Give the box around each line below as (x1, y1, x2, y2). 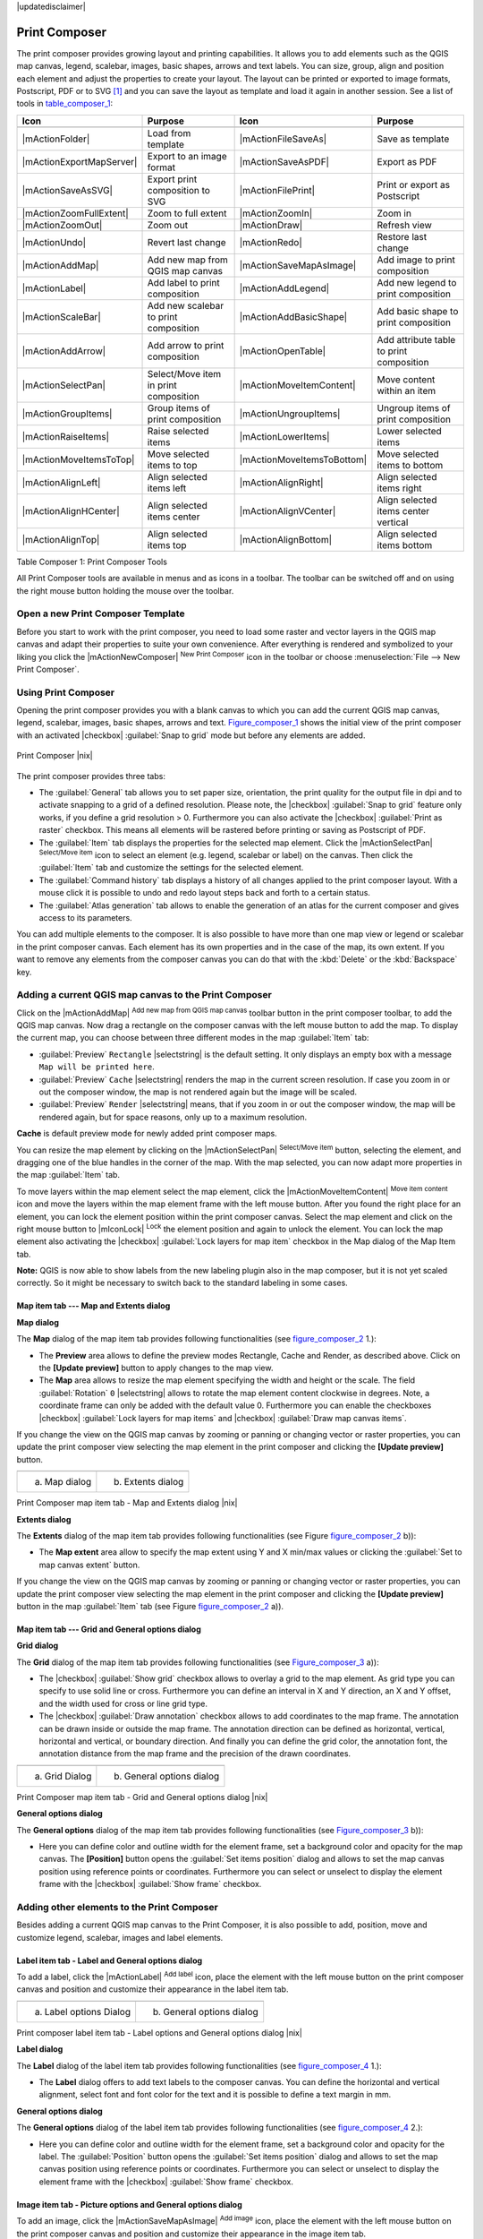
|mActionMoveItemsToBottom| (239, 453, 368, 466)
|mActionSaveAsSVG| (21, 184, 114, 196)
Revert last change (147, 236, 227, 248)
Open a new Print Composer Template (16, 607, 185, 620)
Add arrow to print (147, 339, 225, 351)
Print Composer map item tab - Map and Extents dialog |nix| (16, 1497, 238, 1508)
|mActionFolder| (21, 133, 90, 145)
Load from (147, 126, 191, 139)
